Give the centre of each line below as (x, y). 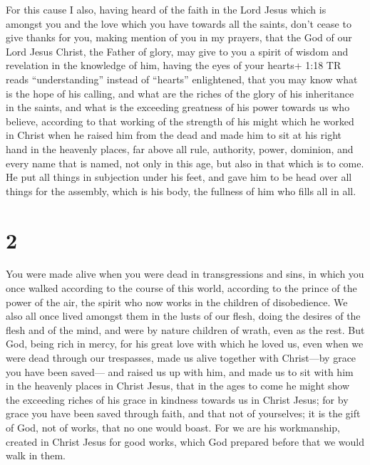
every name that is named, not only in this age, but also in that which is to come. (185, 163)
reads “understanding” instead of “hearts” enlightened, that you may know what (182, 79)
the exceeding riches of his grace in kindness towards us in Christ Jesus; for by (177, 399)
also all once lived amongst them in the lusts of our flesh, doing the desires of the (183, 316)
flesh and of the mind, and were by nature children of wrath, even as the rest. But (185, 329)
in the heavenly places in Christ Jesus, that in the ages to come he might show (178, 386)
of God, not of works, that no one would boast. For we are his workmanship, (173, 427)
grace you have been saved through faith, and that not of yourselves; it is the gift (183, 413)
